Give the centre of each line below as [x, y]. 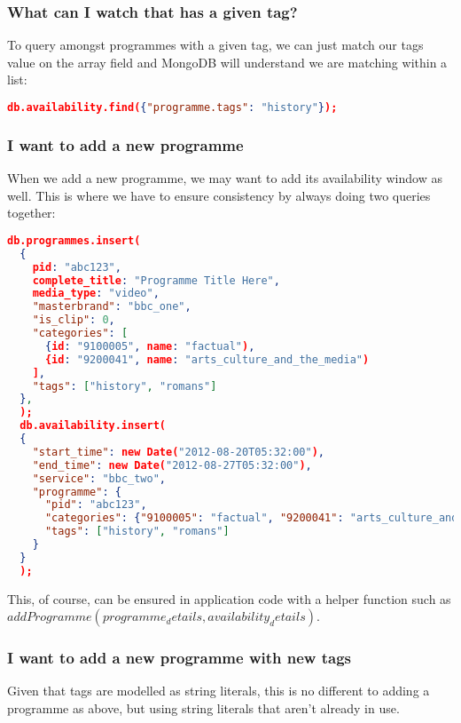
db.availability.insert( [93, 426]
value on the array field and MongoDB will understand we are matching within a [227, 62]
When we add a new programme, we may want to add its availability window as [225, 178]
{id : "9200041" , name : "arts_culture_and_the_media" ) [207, 359]
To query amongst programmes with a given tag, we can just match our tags [215, 45]
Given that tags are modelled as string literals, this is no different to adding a [219, 691]
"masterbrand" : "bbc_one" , [112, 307]
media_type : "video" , [96, 294]
